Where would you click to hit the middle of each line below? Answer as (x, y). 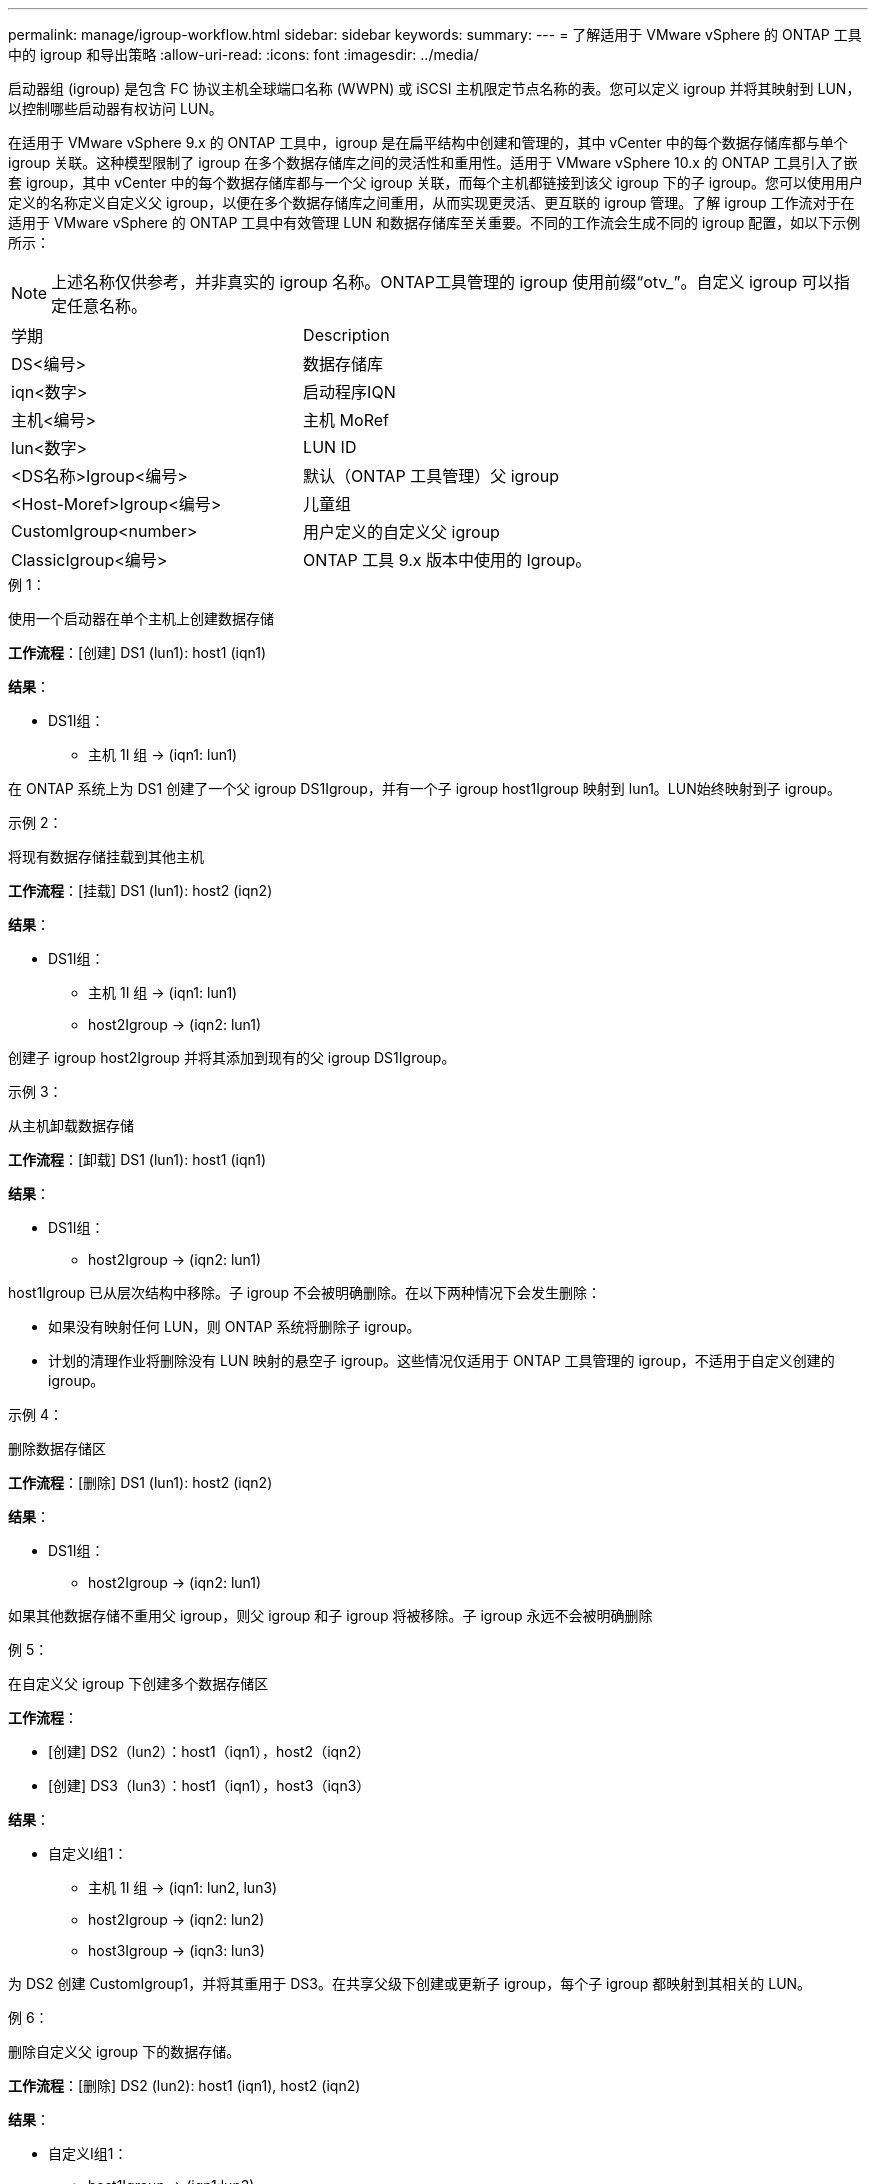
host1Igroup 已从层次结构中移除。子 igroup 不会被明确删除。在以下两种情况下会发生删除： (305, 1292)
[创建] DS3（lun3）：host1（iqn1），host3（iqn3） (209, 1785)
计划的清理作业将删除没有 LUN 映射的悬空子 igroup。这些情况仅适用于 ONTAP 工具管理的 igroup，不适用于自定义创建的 (441, 1360)
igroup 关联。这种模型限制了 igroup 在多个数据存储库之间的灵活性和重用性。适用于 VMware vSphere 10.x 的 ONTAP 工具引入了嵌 (433, 162)
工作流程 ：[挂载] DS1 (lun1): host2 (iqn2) (140, 890)
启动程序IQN (349, 392)
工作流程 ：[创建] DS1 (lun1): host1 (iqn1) (137, 652)
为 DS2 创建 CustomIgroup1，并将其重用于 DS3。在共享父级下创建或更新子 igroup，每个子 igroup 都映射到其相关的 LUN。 (410, 1983)
